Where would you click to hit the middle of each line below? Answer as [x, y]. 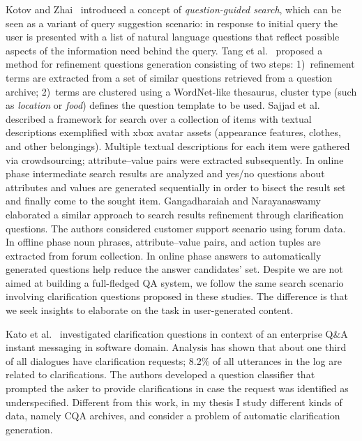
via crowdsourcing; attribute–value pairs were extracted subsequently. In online [175, 159]
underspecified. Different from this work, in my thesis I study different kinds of [174, 402]
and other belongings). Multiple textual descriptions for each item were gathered [178, 145]
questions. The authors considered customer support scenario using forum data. [176, 228]
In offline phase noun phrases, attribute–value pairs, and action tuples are [163, 242]
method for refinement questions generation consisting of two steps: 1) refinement [180, 64]
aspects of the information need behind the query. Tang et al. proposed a [164, 50]
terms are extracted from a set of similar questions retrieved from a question [169, 77]
